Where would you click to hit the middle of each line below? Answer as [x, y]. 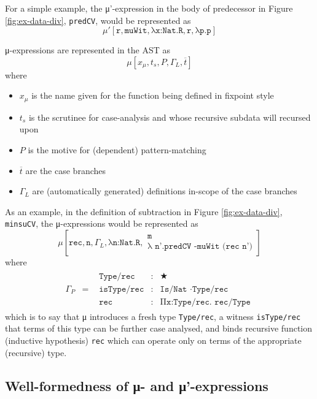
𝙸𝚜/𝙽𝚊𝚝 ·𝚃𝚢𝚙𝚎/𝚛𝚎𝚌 [194, 289]
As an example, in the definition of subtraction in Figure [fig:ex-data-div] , [144, 211]
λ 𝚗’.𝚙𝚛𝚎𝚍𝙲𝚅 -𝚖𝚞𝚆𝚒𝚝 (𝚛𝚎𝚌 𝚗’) [200, 247]
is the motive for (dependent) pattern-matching [117, 150]
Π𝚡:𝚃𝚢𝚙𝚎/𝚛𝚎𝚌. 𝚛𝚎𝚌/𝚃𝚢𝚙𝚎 [205, 302]
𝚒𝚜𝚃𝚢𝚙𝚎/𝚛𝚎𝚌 [122, 289]
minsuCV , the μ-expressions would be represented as [102, 223]
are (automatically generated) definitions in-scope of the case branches [165, 191]
